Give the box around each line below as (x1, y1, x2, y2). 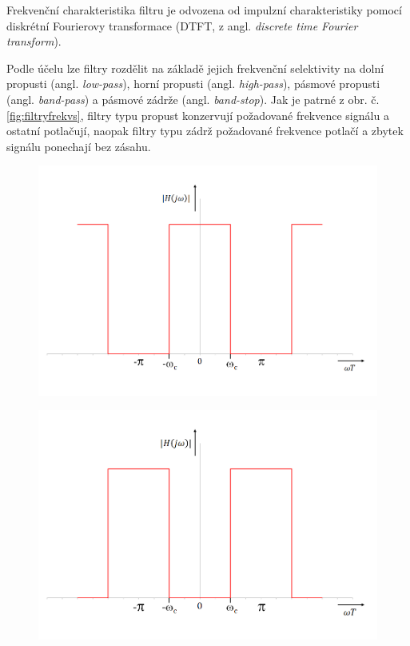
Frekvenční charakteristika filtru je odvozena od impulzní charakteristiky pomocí (6, 2, 402, 18)
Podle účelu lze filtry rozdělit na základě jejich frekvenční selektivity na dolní (6, 59, 384, 76)
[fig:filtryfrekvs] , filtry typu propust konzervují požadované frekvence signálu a (6, 106, 389, 123)
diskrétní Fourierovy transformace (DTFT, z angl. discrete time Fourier (6, 17, 358, 34)
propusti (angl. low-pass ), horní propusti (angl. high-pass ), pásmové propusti (6, 75, 380, 92)
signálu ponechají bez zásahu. (6, 138, 151, 154)
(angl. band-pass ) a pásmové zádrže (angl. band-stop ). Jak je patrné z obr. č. (6, 90, 380, 107)
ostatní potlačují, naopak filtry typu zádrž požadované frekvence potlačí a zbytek (6, 122, 404, 139)
